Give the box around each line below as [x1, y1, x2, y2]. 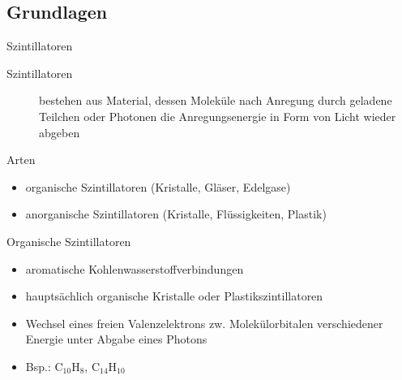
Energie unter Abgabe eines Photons [25, 330, 207, 348]
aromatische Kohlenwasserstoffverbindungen [25, 260, 244, 277]
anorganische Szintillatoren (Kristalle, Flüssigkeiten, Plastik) [25, 205, 327, 222]
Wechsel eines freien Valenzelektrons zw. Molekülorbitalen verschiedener [25, 314, 383, 331]
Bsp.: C [25, 357, 63, 374]
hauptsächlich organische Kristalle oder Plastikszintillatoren [25, 287, 323, 304]
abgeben [39, 123, 80, 140]
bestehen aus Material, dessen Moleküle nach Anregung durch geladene [39, 92, 392, 109]
